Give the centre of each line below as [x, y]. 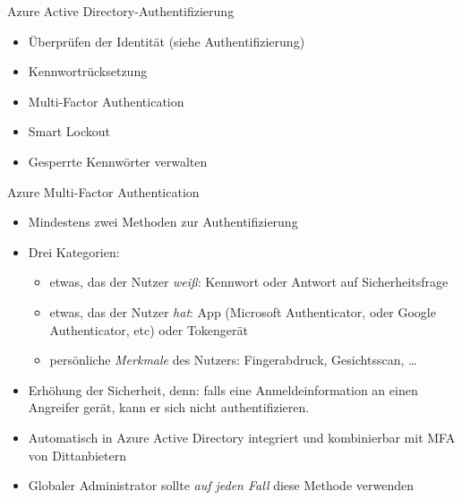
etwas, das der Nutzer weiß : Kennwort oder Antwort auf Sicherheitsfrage [249, 282]
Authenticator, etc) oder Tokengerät [149, 329]
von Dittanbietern [77, 455]
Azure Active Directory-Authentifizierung [121, 11]
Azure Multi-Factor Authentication [103, 191]
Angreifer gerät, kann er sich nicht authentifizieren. [169, 407]
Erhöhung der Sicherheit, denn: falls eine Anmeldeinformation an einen [223, 389]
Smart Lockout [69, 131]
